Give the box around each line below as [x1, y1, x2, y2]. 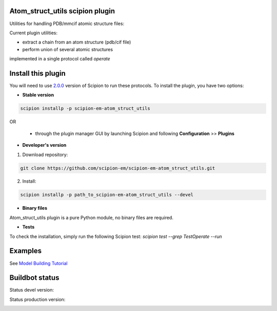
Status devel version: [9, 287, 54, 293]
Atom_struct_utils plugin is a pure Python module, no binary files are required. [9, 214, 174, 220]
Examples [9, 247, 42, 255]
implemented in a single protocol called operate [9, 56, 110, 62]
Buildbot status [9, 274, 60, 282]
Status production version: [9, 296, 66, 302]
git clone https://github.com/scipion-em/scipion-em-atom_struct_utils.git [20, 165, 215, 171]
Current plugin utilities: [9, 30, 57, 36]
